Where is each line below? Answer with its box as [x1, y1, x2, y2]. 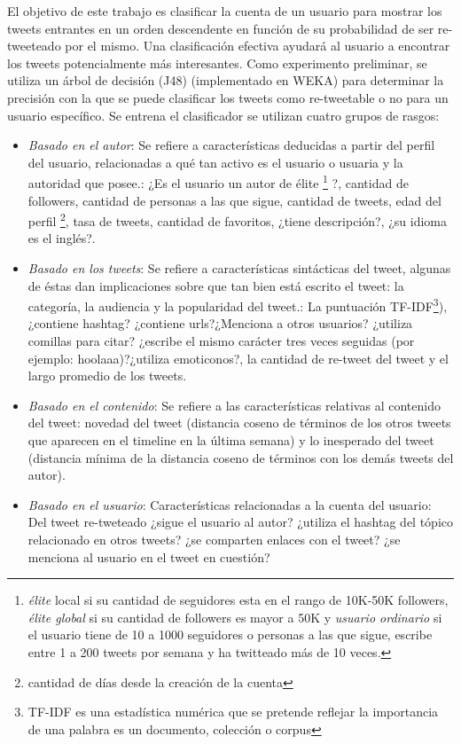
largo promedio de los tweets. [27, 366, 187, 385]
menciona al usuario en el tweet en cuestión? [27, 547, 270, 566]
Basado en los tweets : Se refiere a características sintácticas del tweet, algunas [27, 259, 451, 278]
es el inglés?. [27, 229, 96, 247]
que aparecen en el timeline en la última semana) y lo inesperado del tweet [27, 431, 434, 450]
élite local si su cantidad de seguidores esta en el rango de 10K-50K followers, [27, 591, 449, 609]
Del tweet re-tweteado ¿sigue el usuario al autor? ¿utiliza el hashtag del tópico [27, 513, 454, 531]
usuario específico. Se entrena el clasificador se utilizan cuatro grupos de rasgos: [7, 106, 440, 124]
